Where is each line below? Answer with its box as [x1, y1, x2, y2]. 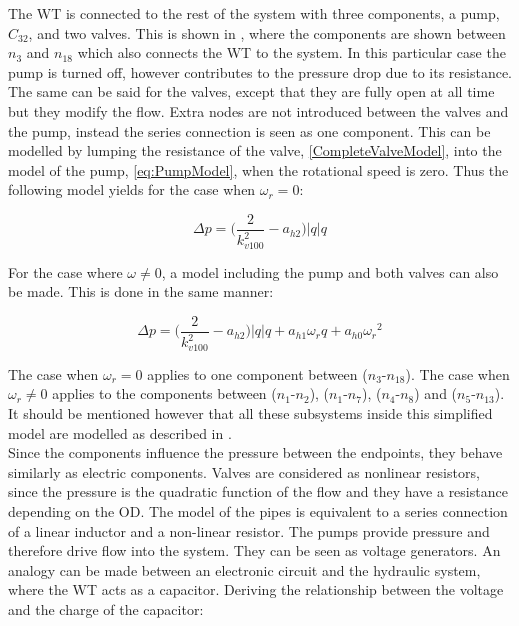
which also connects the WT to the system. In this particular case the [77, 42, 506, 63]
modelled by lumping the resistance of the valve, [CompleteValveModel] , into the [8, 140, 502, 161]
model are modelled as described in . [8, 422, 232, 443]
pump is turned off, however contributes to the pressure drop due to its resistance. [8, 61, 513, 82]
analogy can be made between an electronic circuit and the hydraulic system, [8, 559, 481, 580]
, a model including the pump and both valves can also [161, 261, 499, 282]
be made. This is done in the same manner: [8, 281, 274, 302]
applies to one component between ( [147, 363, 368, 384]
